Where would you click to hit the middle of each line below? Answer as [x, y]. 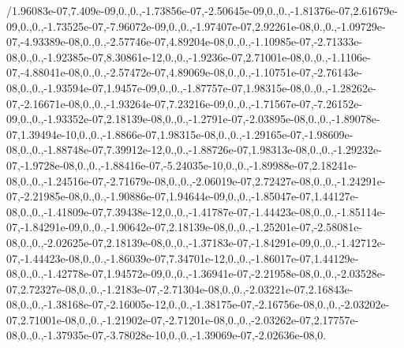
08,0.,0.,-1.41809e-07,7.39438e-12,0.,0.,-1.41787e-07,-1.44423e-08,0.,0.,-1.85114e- [196, 211]
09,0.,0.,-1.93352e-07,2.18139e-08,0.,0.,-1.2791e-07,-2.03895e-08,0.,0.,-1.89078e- [193, 119]
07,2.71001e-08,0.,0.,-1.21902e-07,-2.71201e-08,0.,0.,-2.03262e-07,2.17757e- [183, 319]
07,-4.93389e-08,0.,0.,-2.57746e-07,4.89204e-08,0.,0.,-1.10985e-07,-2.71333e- [185, 41]
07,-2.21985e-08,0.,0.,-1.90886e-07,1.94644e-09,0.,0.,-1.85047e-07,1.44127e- [183, 196]
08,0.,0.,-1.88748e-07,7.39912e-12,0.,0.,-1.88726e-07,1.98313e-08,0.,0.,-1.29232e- [194, 150]
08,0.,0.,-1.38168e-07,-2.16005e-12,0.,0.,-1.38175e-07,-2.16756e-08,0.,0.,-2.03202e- [198, 304]
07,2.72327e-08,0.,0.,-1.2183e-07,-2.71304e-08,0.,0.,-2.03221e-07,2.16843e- [180, 288]
